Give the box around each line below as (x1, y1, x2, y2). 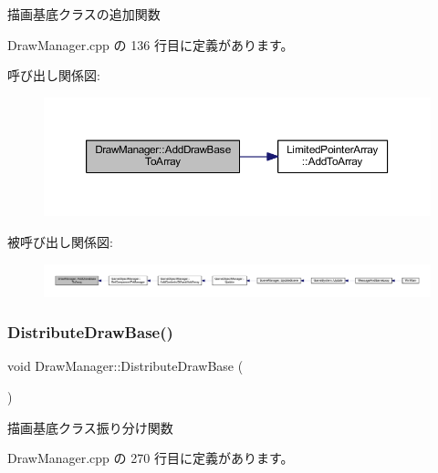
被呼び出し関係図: (7, 232, 113, 251)
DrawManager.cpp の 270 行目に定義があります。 (7, 448, 294, 468)
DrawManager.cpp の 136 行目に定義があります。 (7, 35, 294, 54)
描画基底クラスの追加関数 (7, 5, 161, 23)
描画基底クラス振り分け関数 (7, 417, 173, 437)
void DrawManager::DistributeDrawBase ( (7, 356, 244, 375)
